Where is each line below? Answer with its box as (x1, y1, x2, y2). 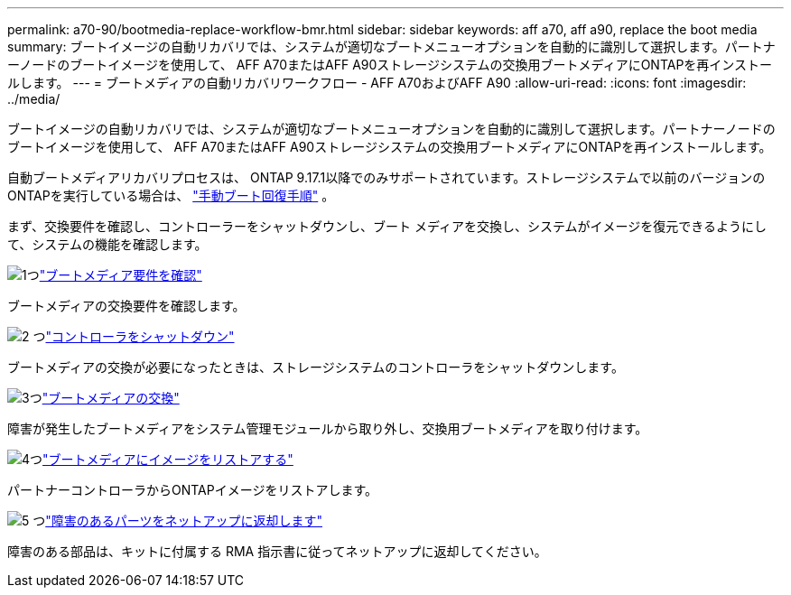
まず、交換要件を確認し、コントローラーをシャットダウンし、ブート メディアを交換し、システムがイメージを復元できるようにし (7, 218, 767, 234)
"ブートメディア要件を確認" (39, 267, 202, 283)
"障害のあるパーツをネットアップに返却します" (45, 513, 323, 528)
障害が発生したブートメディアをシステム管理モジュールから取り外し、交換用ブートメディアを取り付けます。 (7, 421, 648, 436)
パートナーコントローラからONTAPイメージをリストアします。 (7, 482, 378, 497)
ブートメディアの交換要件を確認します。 (7, 298, 246, 313)
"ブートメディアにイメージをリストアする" (42, 451, 293, 467)
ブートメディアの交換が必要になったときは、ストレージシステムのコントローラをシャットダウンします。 (7, 359, 624, 375)
